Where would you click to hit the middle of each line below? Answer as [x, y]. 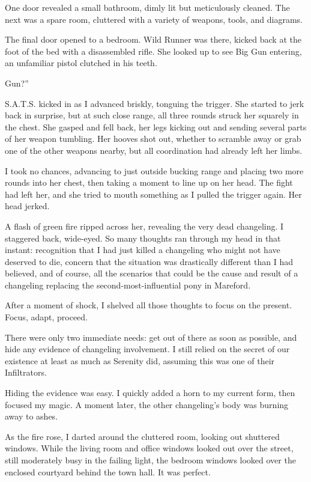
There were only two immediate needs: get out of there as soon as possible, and [151, 337]
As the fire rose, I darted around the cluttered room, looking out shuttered [142, 436]
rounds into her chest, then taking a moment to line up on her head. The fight [149, 182]
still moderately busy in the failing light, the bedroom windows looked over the [150, 460]
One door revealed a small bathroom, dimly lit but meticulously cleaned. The [147, 7]
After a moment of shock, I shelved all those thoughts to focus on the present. [149, 305]
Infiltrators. [26, 372]
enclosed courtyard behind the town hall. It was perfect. [108, 471]
